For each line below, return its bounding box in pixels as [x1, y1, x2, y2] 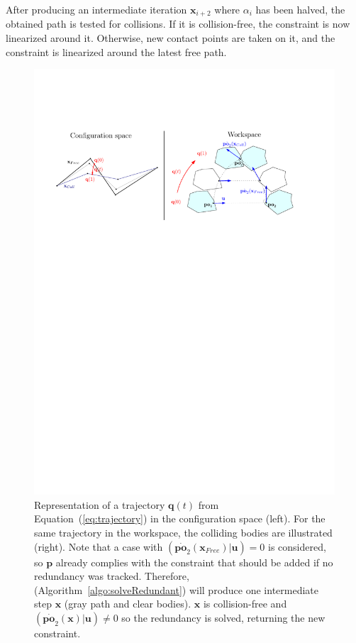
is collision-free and [203, 596, 287, 611]
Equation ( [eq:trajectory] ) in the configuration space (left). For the [34, 511, 326, 526]
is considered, [267, 539, 326, 554]
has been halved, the [255, 2, 345, 16]
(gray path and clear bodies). [64, 596, 191, 611]
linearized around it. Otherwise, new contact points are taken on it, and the [6, 31, 335, 45]
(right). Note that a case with [34, 539, 163, 554]
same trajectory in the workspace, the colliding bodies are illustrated [34, 524, 333, 539]
